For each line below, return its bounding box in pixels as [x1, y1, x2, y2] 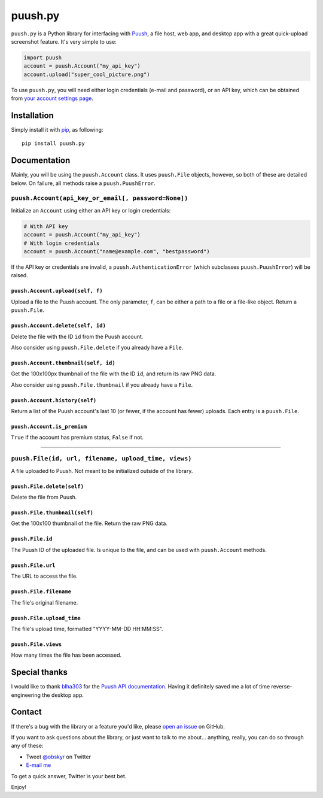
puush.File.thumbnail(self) [11, 509, 94, 516]
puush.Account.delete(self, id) [11, 322, 106, 329]
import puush [23, 54, 62, 61]
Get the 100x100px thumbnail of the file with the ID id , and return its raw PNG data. [11, 370, 217, 377]
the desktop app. [42, 691, 84, 699]
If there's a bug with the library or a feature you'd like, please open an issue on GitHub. [11, 723, 226, 730]
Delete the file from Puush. [11, 494, 77, 500]
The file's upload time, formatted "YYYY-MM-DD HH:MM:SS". [11, 625, 164, 632]
